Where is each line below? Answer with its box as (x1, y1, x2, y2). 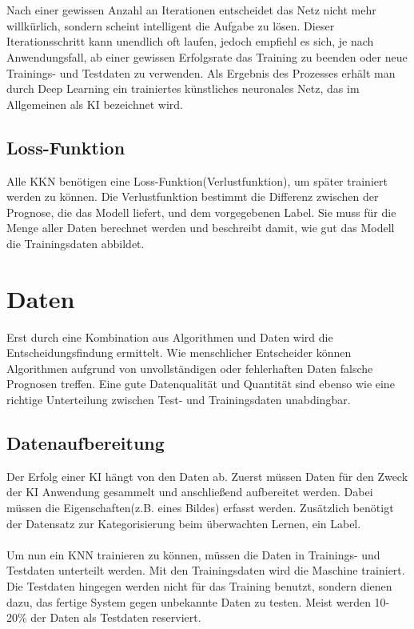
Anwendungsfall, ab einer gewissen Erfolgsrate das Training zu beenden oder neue (6, 48, 408, 65)
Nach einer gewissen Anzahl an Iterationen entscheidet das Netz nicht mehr (6, 2, 376, 18)
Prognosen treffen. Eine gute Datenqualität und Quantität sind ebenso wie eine (6, 375, 395, 392)
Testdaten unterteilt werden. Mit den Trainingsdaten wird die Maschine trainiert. (6, 562, 405, 579)
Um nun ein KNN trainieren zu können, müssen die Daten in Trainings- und (6, 546, 380, 563)
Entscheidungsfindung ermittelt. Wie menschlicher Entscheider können (6, 344, 352, 361)
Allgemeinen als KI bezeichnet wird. (6, 95, 183, 112)
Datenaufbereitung (6, 431, 165, 455)
